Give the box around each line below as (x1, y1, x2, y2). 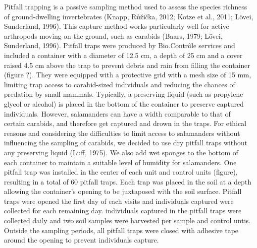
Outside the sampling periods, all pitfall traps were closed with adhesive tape (4, 225, 239, 235)
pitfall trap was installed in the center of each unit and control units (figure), (4, 167, 238, 177)
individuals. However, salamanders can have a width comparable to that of (4, 108, 231, 119)
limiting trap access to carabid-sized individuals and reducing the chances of (4, 79, 235, 89)
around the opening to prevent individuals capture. (4, 235, 159, 245)
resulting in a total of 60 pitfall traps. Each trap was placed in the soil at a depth (4, 176, 252, 186)
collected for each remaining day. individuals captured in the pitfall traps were (4, 205, 242, 216)
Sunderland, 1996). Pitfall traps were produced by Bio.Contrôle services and (4, 40, 235, 51)
